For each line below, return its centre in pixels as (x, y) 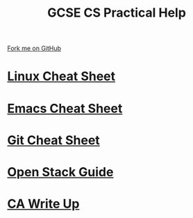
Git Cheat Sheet (54, 140)
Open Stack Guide (60, 172)
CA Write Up (43, 204)
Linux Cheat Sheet (61, 76)
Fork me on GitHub (34, 48)
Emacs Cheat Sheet (65, 108)
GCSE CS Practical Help (117, 13)
